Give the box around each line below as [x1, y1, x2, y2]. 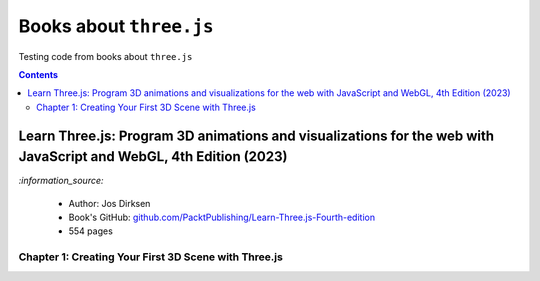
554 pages [68, 225, 114, 237]
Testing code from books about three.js [18, 50, 193, 62]
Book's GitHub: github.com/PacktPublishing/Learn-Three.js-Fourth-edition [68, 211, 375, 223]
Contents [18, 68, 59, 80]
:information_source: [18, 175, 104, 187]
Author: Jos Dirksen [68, 197, 151, 209]
